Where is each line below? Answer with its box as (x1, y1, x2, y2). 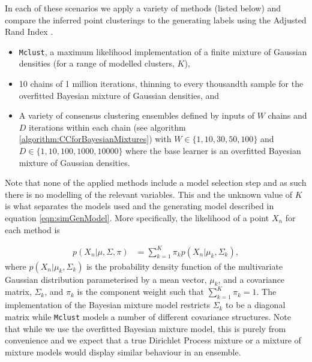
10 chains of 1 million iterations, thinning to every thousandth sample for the (19, 77, 304, 90)
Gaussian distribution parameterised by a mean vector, (5, 273, 207, 285)
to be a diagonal (226, 298, 286, 311)
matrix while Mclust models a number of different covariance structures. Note (5, 310, 292, 322)
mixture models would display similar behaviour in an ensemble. (5, 345, 241, 358)
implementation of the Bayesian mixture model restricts (5, 298, 210, 311)
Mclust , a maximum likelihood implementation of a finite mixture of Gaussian (19, 45, 307, 58)
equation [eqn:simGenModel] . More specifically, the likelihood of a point (5, 211, 269, 224)
